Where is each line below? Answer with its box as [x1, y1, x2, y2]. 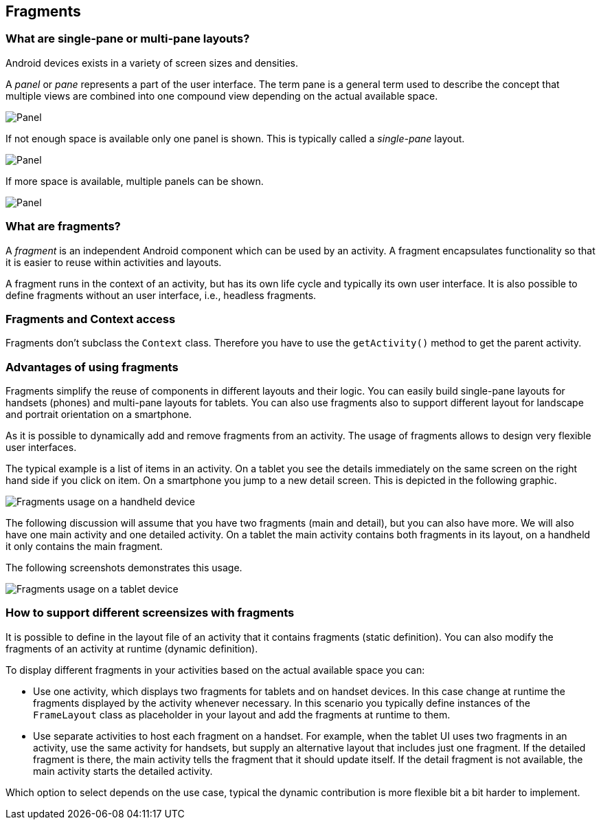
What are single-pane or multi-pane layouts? [5, 32, 250, 46]
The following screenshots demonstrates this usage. [5, 562, 242, 574]
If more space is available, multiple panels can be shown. [5, 175, 264, 187]
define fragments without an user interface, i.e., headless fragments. [5, 289, 317, 301]
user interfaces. [5, 441, 77, 454]
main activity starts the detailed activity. [33, 764, 213, 777]
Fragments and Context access [5, 311, 176, 326]
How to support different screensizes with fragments [5, 606, 295, 620]
